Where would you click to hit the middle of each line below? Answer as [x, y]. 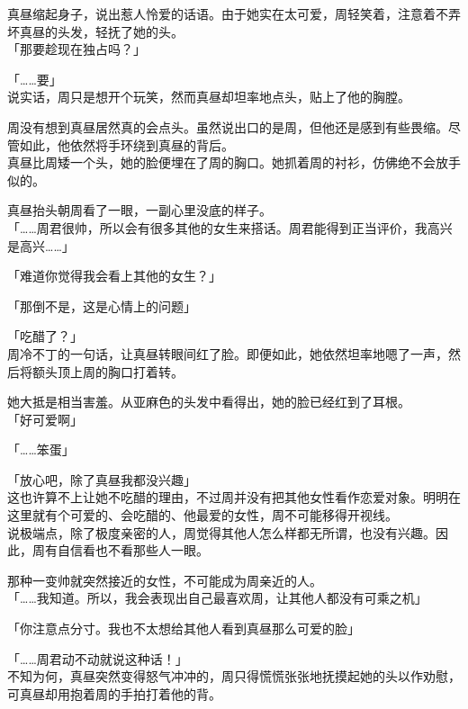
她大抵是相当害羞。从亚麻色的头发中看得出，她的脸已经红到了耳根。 [209, 402]
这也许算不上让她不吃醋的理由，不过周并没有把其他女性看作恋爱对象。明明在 [234, 497]
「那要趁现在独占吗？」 [76, 49]
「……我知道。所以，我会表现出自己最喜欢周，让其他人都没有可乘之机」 [217, 598]
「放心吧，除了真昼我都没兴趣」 [102, 479]
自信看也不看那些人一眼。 [133, 550]
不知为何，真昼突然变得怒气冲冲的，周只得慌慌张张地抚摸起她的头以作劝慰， [234, 676]
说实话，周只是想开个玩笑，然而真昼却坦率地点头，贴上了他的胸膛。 [209, 97]
